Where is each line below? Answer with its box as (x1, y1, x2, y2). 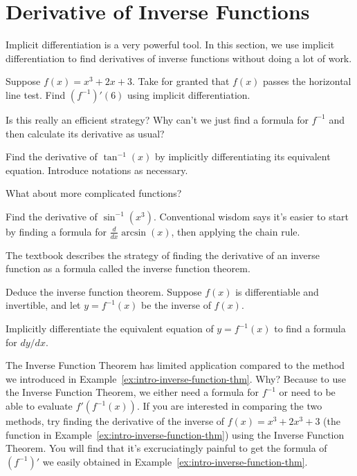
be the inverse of (141, 298, 211, 312)
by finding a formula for (6, 224, 107, 238)
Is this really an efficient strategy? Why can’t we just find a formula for (6, 112, 309, 126)
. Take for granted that (131, 74, 230, 88)
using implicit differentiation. (127, 87, 250, 102)
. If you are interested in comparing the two (136, 399, 322, 413)
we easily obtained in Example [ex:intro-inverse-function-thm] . (42, 454, 308, 468)
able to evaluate (6, 399, 73, 413)
